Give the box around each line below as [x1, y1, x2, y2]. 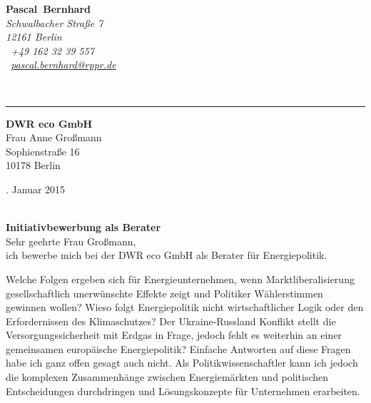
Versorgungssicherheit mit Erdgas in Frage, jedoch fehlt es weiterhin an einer [6, 327, 342, 342]
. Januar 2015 [6, 181, 66, 196]
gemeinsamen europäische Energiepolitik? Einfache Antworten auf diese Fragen [6, 341, 351, 356]
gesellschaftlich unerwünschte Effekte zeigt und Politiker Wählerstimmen [6, 285, 323, 300]
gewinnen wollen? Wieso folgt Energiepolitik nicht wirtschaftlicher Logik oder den [6, 300, 364, 315]
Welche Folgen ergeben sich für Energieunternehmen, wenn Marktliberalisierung [6, 271, 355, 286]
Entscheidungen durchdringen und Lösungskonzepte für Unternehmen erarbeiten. [6, 383, 360, 398]
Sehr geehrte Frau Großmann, [6, 233, 136, 248]
